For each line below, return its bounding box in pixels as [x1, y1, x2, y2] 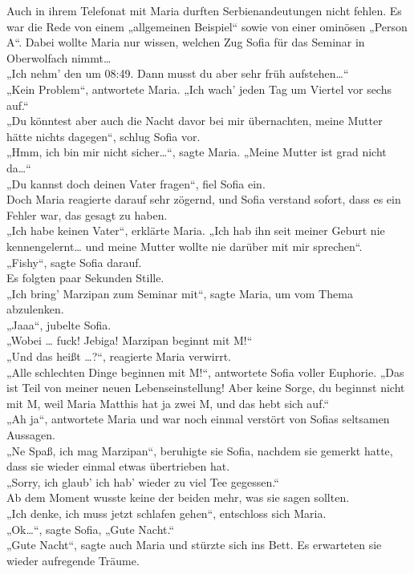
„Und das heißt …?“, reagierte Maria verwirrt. [6, 348, 231, 365]
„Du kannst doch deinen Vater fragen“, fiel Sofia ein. [6, 175, 266, 192]
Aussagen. [6, 426, 55, 443]
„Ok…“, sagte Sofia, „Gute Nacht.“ [6, 520, 175, 537]
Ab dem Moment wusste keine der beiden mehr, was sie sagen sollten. [6, 489, 350, 506]
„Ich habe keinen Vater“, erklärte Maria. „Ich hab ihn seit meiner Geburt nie [6, 222, 385, 239]
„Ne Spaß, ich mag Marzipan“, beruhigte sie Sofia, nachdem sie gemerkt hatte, [6, 442, 393, 459]
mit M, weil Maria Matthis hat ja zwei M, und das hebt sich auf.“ [6, 394, 329, 411]
